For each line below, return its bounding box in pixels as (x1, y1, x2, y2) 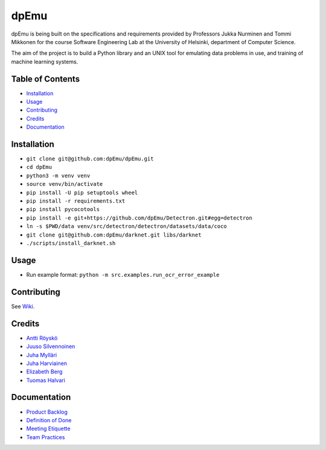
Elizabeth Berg (26, 368, 63, 375)
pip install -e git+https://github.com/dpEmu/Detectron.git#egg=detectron (26, 214, 253, 221)
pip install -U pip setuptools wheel (26, 189, 138, 196)
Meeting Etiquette (26, 425, 71, 433)
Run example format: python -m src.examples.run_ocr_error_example (26, 271, 220, 278)
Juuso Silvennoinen (26, 343, 75, 350)
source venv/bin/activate (26, 181, 103, 188)
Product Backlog (26, 408, 68, 416)
